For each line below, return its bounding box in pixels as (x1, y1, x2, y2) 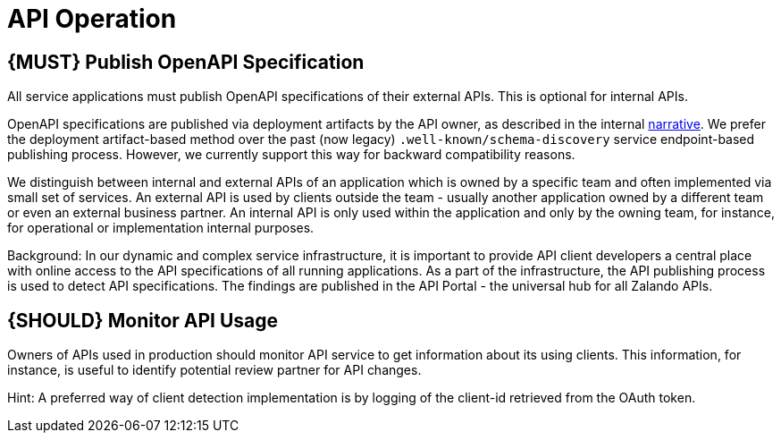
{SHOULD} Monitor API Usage (7, 309, 279, 332)
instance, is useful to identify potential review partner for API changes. (7, 362, 422, 378)
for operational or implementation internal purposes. (7, 220, 315, 236)
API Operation (7, 4, 177, 34)
